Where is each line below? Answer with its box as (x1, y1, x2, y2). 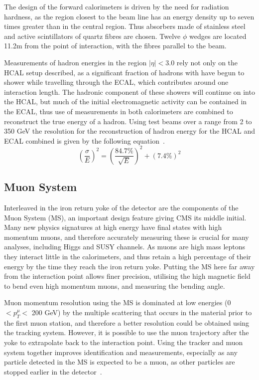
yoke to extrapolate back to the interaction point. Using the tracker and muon (4, 337, 243, 347)
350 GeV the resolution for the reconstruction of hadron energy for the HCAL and (4, 126, 255, 136)
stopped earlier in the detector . (4, 366, 102, 377)
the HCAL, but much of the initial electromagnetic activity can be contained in (4, 96, 247, 107)
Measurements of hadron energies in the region (4, 57, 147, 67)
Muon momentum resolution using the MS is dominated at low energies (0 (4, 297, 231, 308)
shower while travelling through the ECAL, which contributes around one (4, 77, 229, 87)
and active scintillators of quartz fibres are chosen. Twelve (4, 30, 181, 41)
